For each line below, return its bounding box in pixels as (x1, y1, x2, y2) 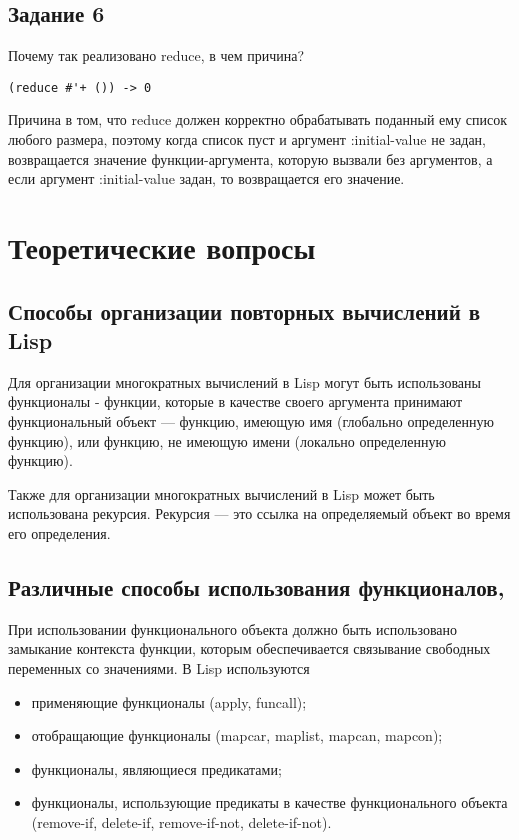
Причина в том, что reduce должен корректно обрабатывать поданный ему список (8, 109, 508, 130)
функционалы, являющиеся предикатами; (31, 758, 282, 779)
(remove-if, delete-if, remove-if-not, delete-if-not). (31, 811, 332, 832)
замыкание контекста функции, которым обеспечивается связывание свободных (8, 638, 491, 659)
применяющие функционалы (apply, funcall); (31, 691, 307, 712)
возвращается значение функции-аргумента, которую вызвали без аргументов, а (8, 148, 493, 169)
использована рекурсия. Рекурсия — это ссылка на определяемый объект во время (8, 503, 511, 524)
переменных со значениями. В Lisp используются (8, 657, 310, 678)
